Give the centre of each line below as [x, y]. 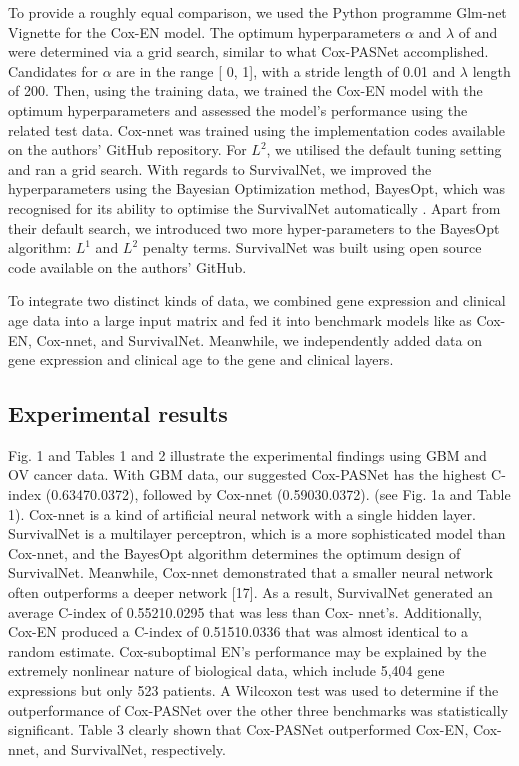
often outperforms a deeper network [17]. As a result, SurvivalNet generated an [250, 592]
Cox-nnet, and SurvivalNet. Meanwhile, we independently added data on [259, 339]
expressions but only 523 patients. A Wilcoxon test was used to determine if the [253, 690]
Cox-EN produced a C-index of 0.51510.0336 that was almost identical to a [238, 631]
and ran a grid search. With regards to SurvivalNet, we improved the [220, 168]
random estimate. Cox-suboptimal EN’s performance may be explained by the [247, 650]
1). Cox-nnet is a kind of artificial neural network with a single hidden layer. [242, 513]
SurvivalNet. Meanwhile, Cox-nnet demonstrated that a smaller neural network [250, 572]
